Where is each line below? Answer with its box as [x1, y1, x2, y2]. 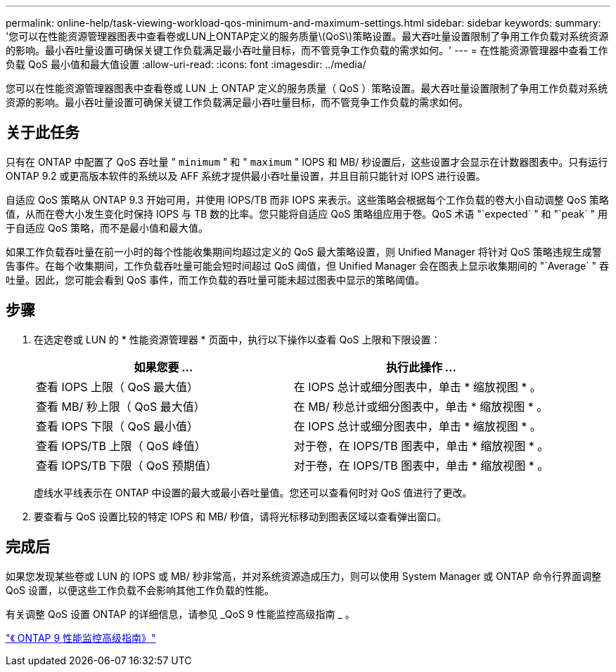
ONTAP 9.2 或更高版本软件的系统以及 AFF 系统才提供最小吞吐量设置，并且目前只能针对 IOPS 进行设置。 [6, 169, 486, 182]
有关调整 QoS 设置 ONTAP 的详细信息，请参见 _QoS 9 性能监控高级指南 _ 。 [6, 607, 355, 620]
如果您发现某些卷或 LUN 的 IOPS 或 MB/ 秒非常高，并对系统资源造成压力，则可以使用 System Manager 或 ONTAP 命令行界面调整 [6, 569, 601, 582]
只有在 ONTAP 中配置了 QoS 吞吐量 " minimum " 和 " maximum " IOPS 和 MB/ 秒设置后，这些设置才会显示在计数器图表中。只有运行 [6, 155, 608, 168]
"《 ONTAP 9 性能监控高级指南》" [6, 631, 156, 644]
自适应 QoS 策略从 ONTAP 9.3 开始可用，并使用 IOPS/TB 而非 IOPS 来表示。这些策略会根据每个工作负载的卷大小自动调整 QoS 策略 [6, 193, 609, 206]
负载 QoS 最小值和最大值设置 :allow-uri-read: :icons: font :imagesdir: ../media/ [6, 58, 366, 70]
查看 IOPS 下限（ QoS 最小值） [36, 419, 199, 433]
